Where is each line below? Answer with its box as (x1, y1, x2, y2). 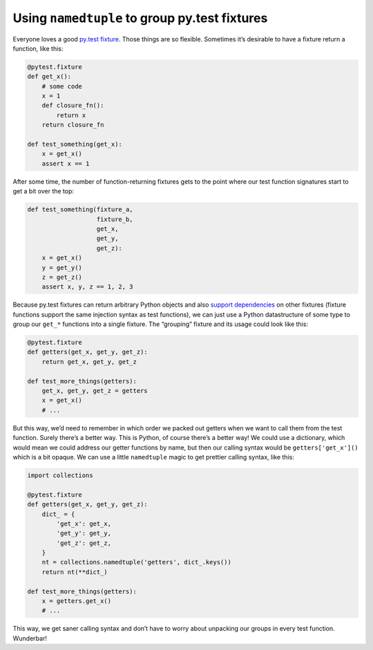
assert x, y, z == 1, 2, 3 (41, 283, 134, 291)
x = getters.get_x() (41, 598, 112, 605)
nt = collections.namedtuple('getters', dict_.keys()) (41, 558, 231, 566)
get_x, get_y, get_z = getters (41, 387, 148, 395)
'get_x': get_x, (56, 519, 112, 528)
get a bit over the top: (12, 187, 75, 195)
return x (56, 111, 86, 119)
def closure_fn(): (41, 102, 104, 110)
